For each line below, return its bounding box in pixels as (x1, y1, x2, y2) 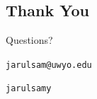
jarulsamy (6, 83, 52, 94)
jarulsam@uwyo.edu (6, 59, 92, 70)
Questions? (6, 33, 53, 47)
